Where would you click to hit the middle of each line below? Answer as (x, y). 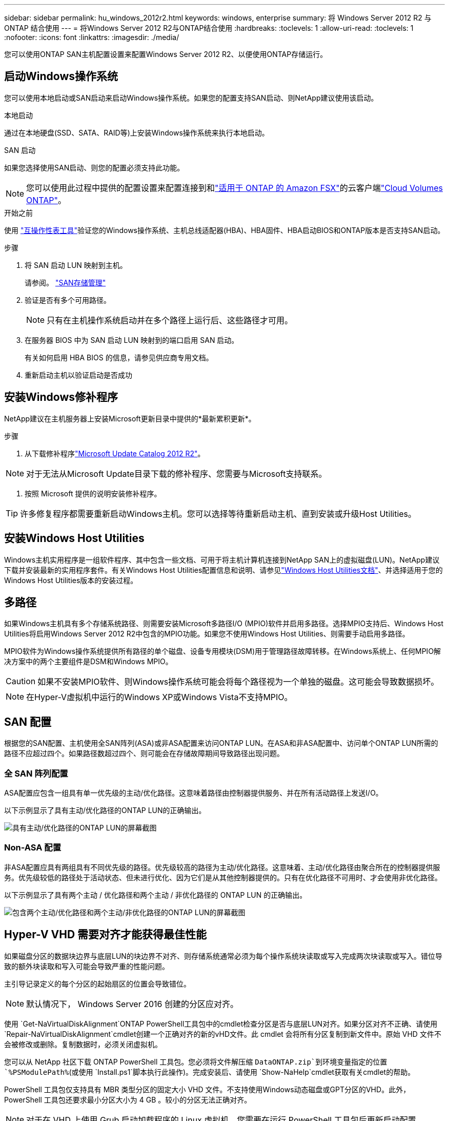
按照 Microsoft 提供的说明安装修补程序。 (93, 493)
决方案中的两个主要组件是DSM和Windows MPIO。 (88, 662)
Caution (21, 681)
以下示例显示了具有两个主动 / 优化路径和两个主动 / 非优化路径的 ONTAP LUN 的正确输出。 (156, 895)
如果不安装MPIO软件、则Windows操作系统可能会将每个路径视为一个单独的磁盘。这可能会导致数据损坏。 (238, 682)
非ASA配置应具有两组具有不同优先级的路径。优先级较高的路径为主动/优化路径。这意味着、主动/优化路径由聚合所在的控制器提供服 (222, 867)
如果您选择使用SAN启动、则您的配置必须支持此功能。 (94, 167)
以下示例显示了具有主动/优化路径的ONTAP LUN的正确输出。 (105, 810)
